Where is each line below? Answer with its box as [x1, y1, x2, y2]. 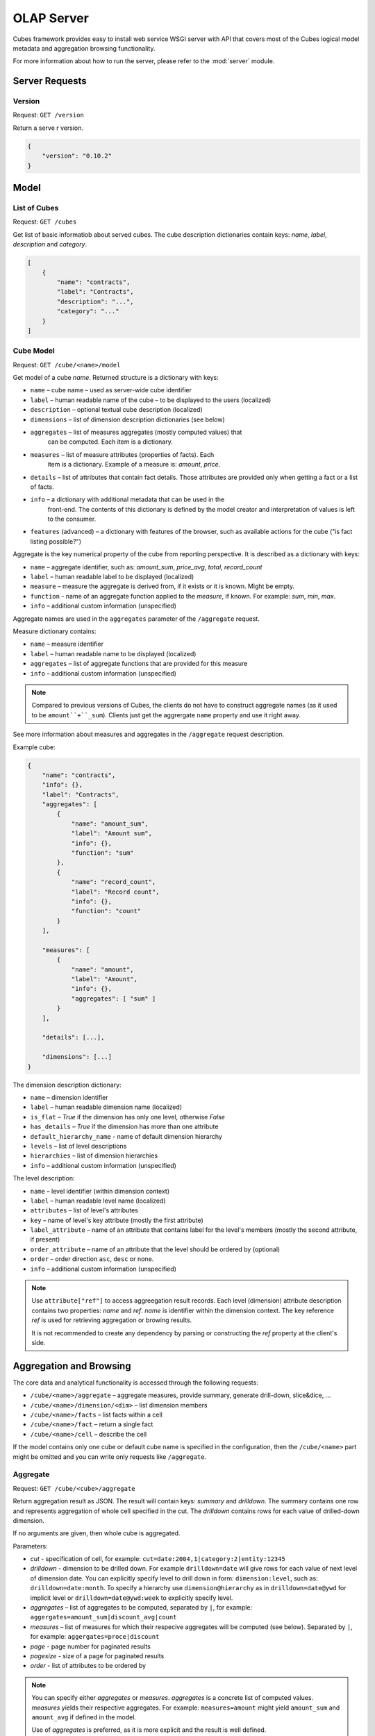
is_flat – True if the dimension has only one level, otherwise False [30, 1112, 226, 1121]
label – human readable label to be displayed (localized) [30, 573, 194, 581]
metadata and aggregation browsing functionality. [12, 44, 156, 52]
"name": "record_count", [71, 878, 156, 886]
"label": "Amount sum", [71, 830, 153, 837]
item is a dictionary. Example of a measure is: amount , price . [47, 460, 221, 469]
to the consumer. [47, 515, 97, 524]
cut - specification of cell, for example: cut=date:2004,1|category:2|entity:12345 [30, 1555, 286, 1563]
